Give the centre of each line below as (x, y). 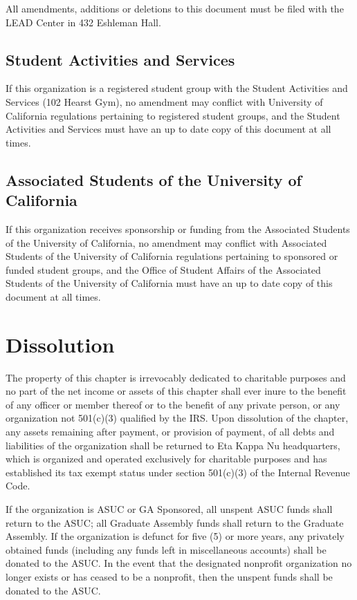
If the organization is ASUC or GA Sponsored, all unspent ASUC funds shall (169, 508)
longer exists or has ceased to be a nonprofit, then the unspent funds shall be (169, 576)
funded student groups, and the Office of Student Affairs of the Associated (163, 269)
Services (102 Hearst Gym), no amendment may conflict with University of (164, 101)
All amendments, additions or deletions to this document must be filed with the (175, 8)
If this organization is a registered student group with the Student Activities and (177, 88)
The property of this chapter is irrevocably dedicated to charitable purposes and (176, 377)
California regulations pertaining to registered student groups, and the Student (173, 115)
